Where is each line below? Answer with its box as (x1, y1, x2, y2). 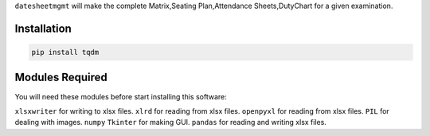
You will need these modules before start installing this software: (14, 91, 227, 101)
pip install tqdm (31, 48, 100, 56)
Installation (14, 21, 72, 35)
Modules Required (14, 71, 107, 84)
